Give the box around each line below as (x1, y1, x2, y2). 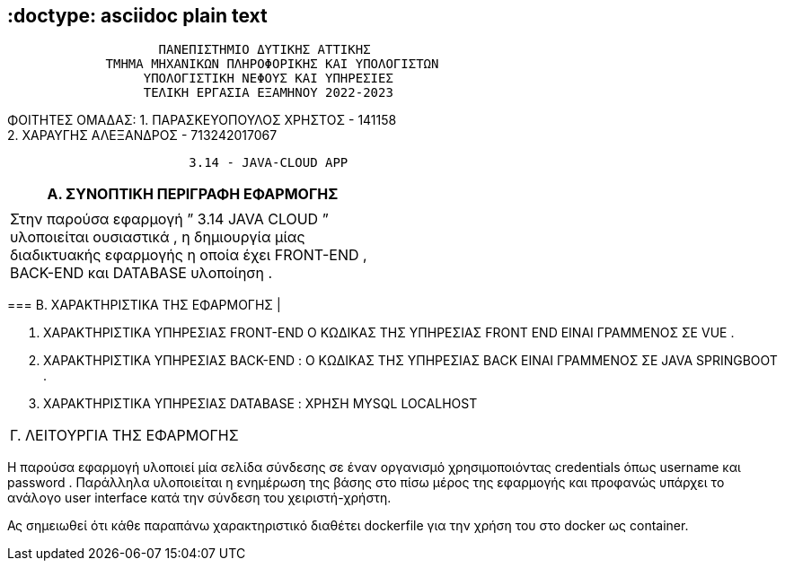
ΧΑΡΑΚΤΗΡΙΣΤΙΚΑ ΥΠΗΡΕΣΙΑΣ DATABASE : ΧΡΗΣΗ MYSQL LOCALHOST (43, 396, 478, 412)
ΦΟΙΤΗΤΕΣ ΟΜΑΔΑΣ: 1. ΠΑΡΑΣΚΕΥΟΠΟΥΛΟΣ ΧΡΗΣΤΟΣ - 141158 (7, 112, 397, 128)
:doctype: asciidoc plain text (7, 4, 268, 27)
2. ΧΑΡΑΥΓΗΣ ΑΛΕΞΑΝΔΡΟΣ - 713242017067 (7, 127, 278, 144)
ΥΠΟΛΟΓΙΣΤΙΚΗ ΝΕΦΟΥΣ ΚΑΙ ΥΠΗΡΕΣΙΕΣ (143, 71, 393, 86)
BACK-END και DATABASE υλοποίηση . (10, 264, 273, 283)
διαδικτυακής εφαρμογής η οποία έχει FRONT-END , (10, 246, 367, 265)
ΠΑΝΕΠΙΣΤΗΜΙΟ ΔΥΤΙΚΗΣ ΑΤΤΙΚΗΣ (158, 42, 371, 57)
